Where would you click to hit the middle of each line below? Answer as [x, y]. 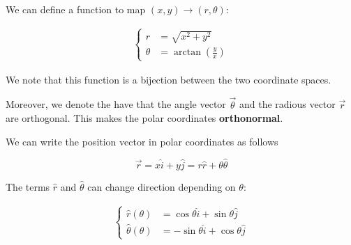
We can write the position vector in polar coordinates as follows [142, 141]
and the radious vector [287, 104]
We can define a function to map [76, 9]
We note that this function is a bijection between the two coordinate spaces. [169, 79]
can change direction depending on [162, 186]
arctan [187, 53]
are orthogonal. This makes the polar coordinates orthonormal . [144, 118]
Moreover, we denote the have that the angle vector [116, 104]
